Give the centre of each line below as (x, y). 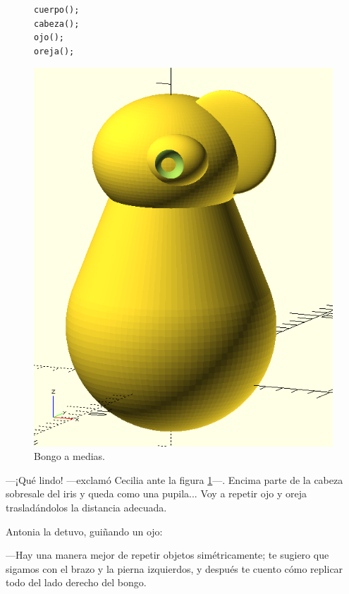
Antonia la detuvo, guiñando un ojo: (84, 531)
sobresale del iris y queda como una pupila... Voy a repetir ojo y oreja (157, 493)
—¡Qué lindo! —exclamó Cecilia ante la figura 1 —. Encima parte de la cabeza (174, 479)
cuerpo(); (57, 10)
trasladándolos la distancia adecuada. (86, 507)
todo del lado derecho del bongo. (76, 582)
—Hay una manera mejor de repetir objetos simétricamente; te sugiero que (167, 555)
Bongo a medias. (69, 456)
